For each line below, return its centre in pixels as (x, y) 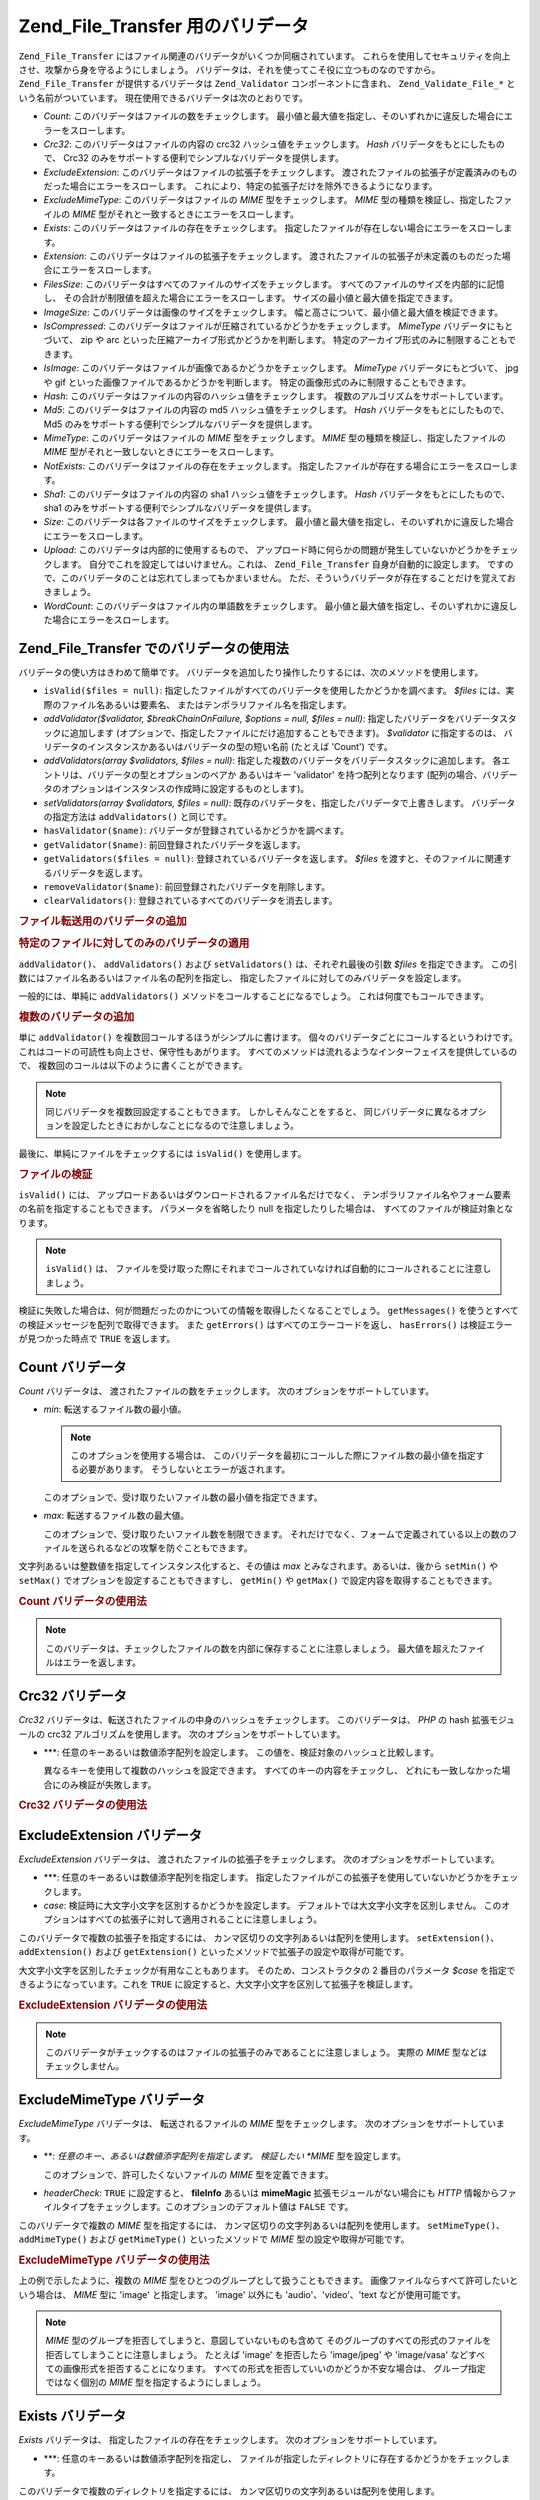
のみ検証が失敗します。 (108, 1784)
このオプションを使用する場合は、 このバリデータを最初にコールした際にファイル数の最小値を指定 (273, 1456)
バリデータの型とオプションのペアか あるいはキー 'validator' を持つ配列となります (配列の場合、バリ (293, 774)
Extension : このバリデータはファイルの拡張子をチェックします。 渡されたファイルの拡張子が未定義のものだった (273, 256)
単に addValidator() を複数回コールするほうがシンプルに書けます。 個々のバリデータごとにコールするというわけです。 (268, 1037)
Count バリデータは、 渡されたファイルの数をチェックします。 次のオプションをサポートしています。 (226, 1391)
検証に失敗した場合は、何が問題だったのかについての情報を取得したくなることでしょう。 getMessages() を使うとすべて (268, 1311)
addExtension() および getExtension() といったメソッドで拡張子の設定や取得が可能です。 (214, 1952)
